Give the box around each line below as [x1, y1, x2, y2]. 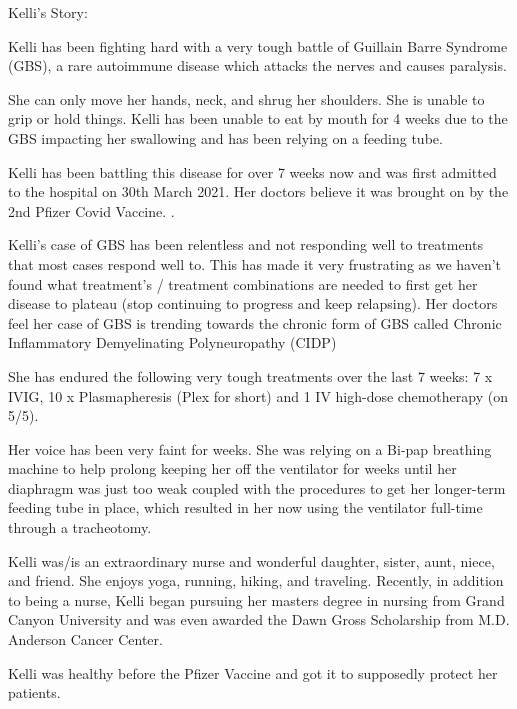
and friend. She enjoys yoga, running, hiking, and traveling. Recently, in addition [8, 570, 504, 591]
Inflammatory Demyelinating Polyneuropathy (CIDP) [8, 332, 337, 353]
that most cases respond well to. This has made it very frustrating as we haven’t [8, 253, 502, 274]
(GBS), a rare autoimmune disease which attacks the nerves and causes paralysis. [8, 55, 507, 76]
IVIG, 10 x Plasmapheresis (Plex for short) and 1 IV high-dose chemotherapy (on [8, 385, 508, 406]
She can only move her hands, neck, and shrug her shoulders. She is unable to [8, 88, 485, 109]
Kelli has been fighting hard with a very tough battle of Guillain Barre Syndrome [8, 35, 508, 56]
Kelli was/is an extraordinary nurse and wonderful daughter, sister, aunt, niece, [8, 550, 495, 571]
